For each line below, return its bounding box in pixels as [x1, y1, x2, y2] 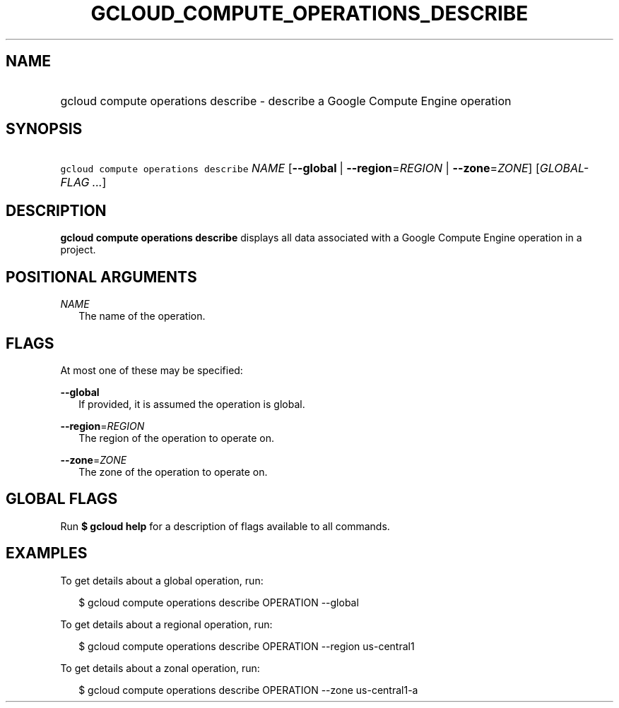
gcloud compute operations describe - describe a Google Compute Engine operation [60, 93, 512, 108]
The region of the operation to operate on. [78, 431, 274, 444]
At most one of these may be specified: [60, 364, 243, 376]
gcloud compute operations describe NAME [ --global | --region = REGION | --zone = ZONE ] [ [60, 161, 540, 176]
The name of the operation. [78, 310, 206, 323]
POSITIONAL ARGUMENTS [6, 268, 197, 286]
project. [60, 244, 96, 256]
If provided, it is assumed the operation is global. [78, 397, 305, 410]
